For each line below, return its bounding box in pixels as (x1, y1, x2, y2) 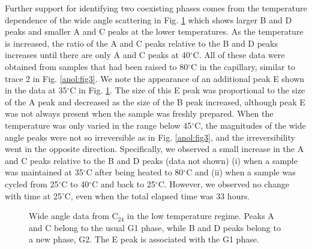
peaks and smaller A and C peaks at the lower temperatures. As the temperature (5, 25, 304, 38)
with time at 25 (5, 189, 62, 202)
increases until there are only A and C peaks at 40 (5, 48, 190, 61)
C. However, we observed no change (158, 177, 289, 190)
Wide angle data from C (29, 209, 118, 222)
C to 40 (61, 177, 89, 190)
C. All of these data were (193, 48, 285, 61)
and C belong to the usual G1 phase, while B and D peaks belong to (29, 221, 281, 233)
